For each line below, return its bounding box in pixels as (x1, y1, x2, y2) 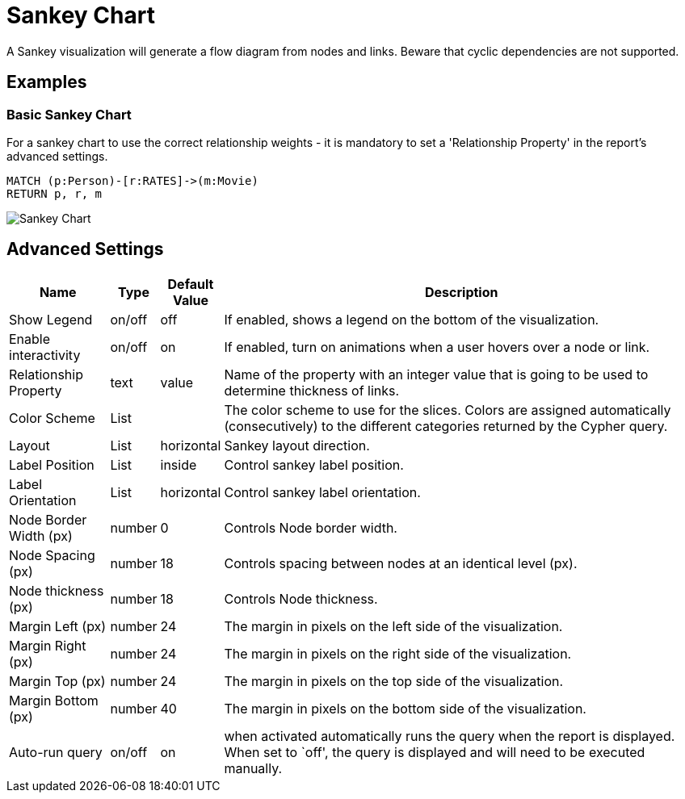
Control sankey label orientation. (224, 483, 421, 500)
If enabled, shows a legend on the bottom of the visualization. (224, 311, 599, 328)
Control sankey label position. (224, 456, 404, 473)
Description (425, 283, 498, 300)
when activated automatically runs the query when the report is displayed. (224, 727, 675, 744)
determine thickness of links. (224, 382, 400, 399)
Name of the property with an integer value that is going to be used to (224, 366, 649, 383)
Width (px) (9, 527, 73, 544)
